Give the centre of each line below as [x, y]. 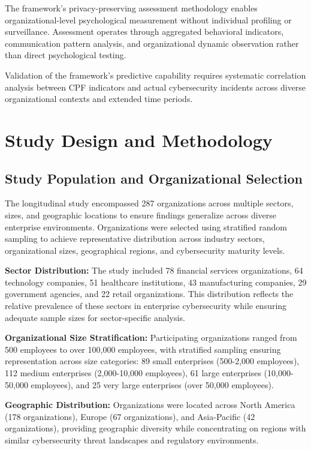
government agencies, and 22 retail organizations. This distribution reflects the [149, 294]
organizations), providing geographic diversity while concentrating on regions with [155, 428]
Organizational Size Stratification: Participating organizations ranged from [151, 337]
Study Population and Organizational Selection [154, 178]
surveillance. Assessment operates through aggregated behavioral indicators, [144, 31]
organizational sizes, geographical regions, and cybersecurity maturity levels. [145, 250]
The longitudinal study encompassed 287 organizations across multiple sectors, [149, 203]
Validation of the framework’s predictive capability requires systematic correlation [155, 75]
